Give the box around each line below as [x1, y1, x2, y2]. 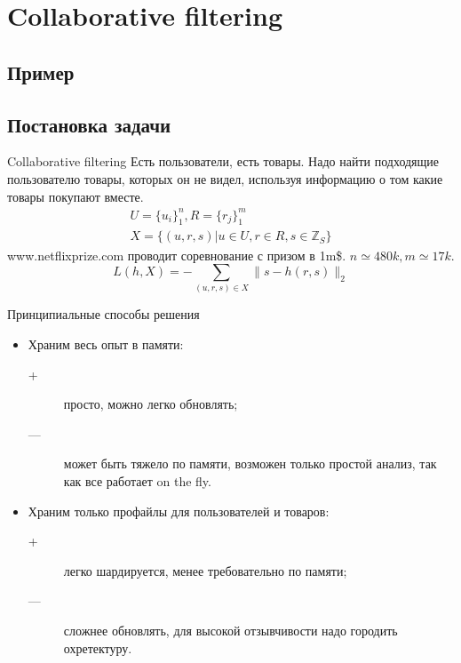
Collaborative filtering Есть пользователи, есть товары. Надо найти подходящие [7, 152, 440, 171]
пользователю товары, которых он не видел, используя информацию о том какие [7, 169, 443, 188]
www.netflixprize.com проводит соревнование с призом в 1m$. [7, 245, 346, 264]
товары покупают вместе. [7, 187, 144, 205]
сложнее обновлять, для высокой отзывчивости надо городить [63, 620, 398, 639]
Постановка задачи [7, 110, 171, 138]
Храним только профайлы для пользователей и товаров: [28, 501, 330, 520]
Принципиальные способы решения [7, 305, 200, 324]
